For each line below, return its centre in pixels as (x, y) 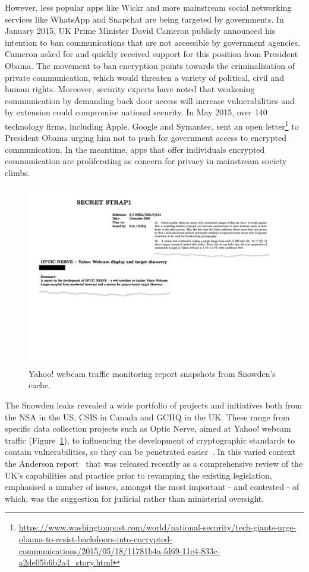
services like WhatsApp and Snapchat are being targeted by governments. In (144, 19)
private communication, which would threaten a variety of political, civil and (144, 77)
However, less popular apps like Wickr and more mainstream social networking (148, 7)
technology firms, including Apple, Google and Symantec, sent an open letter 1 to (152, 125)
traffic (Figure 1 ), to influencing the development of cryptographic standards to (150, 440)
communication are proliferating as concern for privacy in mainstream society (146, 161)
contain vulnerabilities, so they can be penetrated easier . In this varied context (150, 452)
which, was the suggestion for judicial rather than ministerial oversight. (135, 498)
